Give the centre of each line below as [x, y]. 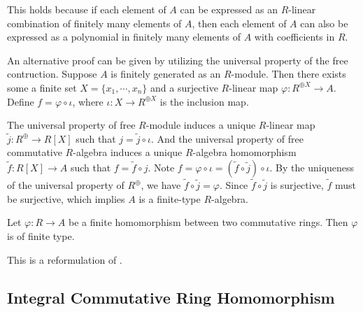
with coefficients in [294, 37]
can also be [324, 23]
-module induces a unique [201, 125]
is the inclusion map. [204, 101]
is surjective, [297, 185]
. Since [234, 185]
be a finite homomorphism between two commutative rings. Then [208, 222]
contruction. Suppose [52, 74]
